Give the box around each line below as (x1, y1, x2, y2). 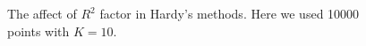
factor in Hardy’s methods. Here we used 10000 (99, 4, 360, 22)
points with (7, 21, 70, 40)
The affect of (7, 4, 77, 22)
